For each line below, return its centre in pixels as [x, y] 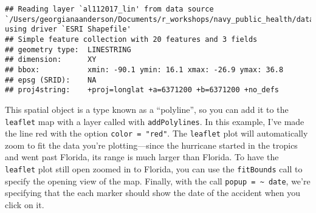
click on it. [25, 204]
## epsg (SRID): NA [51, 80]
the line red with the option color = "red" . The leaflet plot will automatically [156, 133]
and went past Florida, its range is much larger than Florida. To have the [142, 157]
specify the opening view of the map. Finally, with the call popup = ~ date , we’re [158, 181]
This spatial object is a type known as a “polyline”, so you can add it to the [147, 109]
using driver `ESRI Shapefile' [68, 29]
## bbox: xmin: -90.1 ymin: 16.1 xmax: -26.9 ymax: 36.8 [144, 69]
